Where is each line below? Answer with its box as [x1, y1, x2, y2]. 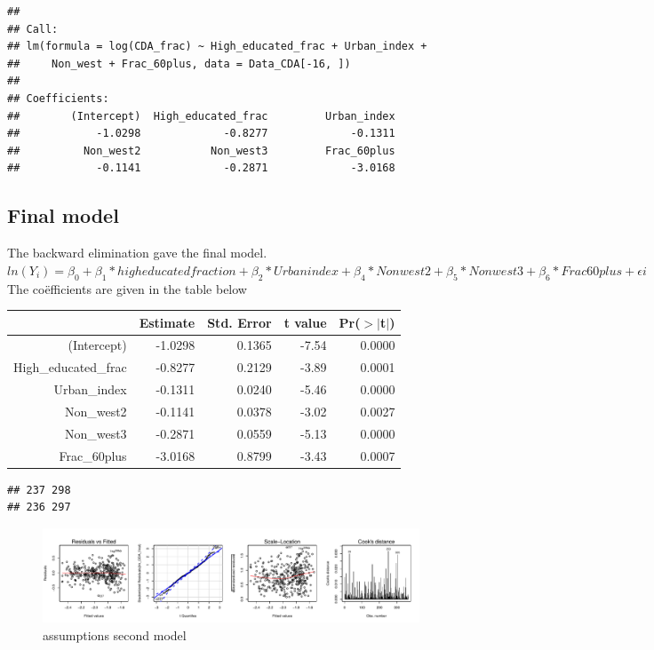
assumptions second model [43, 625, 187, 644]
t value [283, 313, 327, 331]
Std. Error [207, 313, 272, 331]
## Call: [7, 22, 59, 36]
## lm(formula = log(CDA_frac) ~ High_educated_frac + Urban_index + [7, 40, 427, 53]
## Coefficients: [7, 91, 109, 105]
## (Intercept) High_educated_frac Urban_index [7, 109, 395, 123]
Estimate [139, 313, 195, 331]
